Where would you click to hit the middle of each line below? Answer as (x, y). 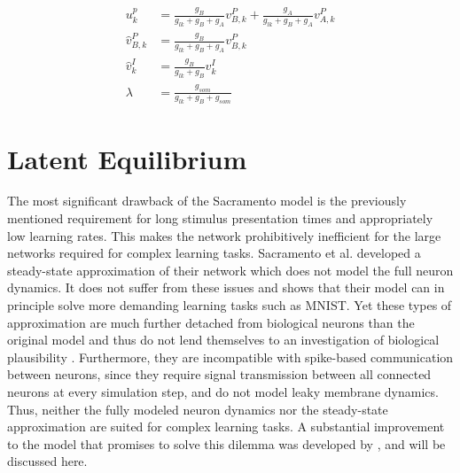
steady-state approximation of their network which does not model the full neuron (230, 270)
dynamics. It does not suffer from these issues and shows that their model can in (226, 287)
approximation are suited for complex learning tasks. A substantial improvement (226, 426)
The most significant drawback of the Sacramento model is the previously (207, 201)
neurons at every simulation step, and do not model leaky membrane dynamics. (223, 391)
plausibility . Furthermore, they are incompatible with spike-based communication (230, 357)
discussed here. (47, 461)
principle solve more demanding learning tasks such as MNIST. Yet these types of (230, 305)
